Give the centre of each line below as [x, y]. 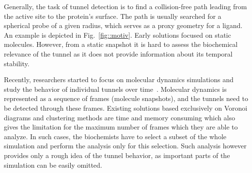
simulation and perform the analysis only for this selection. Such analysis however [125, 146]
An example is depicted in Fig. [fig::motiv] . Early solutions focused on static [118, 35]
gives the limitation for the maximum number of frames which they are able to [121, 127]
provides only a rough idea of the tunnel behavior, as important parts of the [117, 155]
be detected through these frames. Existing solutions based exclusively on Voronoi [126, 108]
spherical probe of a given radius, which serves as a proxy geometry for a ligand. [123, 25]
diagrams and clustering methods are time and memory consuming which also [119, 117]
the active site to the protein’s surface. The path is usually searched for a [113, 16]
